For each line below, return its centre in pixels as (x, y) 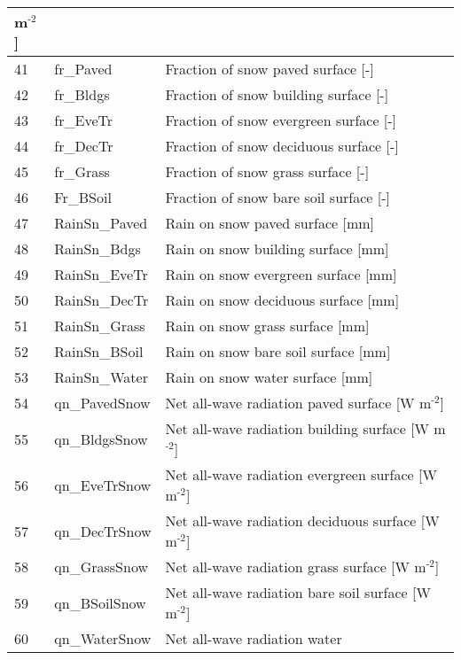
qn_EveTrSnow (103, 485)
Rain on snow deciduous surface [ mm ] (282, 300)
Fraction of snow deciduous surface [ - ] (282, 146)
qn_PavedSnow (102, 403)
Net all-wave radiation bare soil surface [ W (298, 592)
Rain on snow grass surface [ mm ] (267, 326)
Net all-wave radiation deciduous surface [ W (302, 520)
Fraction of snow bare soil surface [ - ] (277, 197)
